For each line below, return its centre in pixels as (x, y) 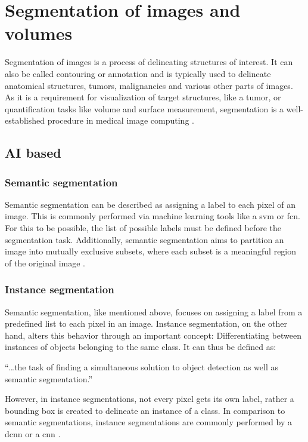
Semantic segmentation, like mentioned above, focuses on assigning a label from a (154, 311)
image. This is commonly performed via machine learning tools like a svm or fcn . (153, 216)
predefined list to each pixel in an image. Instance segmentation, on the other (146, 323)
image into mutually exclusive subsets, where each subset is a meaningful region (151, 251)
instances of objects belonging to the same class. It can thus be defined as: (141, 347)
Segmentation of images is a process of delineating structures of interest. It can (149, 62)
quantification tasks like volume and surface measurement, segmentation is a (144, 108)
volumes (39, 33)
